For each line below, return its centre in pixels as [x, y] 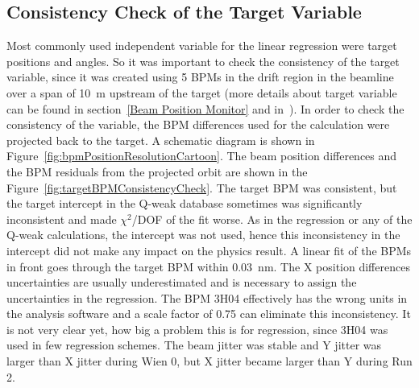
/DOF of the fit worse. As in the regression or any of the [272, 219]
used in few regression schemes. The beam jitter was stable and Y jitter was [194, 345]
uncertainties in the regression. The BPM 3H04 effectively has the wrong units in [207, 297]
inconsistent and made [62, 219]
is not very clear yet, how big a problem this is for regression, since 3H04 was [197, 329]
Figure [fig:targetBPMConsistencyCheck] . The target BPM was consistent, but [202, 187]
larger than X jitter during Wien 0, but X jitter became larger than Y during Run [209, 361]
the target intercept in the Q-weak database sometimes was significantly [185, 203]
